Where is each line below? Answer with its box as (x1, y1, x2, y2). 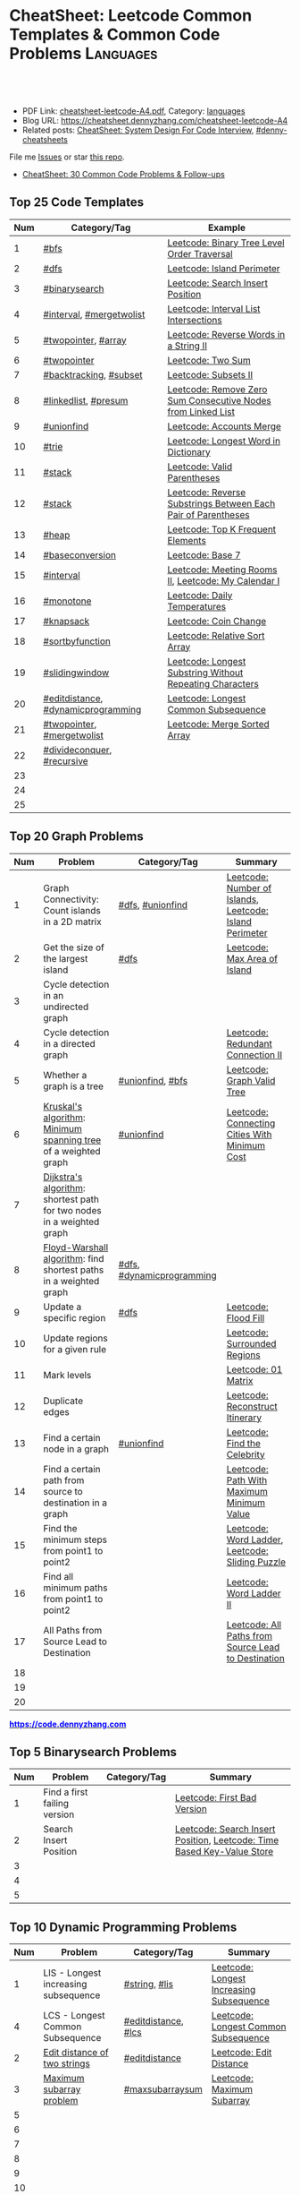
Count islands (43, 904, 101, 916)
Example (208, 221, 246, 234)
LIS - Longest (43, 1967, 102, 1979)
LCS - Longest (43, 2010, 105, 2022)
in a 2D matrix (43, 915, 102, 928)
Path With (226, 1474, 268, 1487)
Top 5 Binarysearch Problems (9, 1744, 177, 1760)
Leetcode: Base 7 (167, 548, 241, 561)
